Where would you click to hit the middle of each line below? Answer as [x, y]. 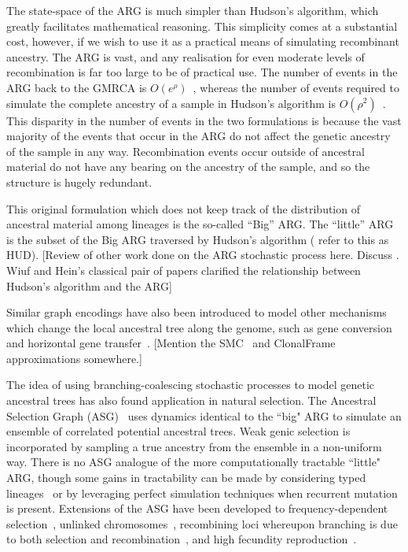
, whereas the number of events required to [296, 87]
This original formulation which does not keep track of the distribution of [183, 208]
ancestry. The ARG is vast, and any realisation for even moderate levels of [186, 56]
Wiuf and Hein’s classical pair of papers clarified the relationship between [184, 270]
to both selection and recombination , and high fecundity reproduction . [182, 539]
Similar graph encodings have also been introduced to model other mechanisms [197, 312]
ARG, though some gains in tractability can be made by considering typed [186, 478]
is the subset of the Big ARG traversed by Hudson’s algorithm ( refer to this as [198, 239]
